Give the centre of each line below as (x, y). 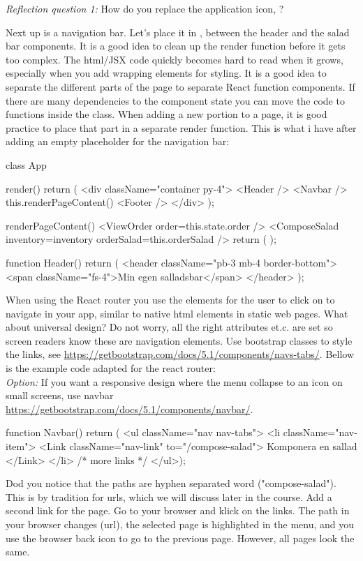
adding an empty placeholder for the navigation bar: (118, 141)
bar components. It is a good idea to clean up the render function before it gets (176, 46)
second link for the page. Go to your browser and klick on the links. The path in (178, 510)
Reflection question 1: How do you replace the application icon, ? (145, 8)
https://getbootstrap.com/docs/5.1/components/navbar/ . (129, 409)
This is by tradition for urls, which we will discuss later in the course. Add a (169, 496)
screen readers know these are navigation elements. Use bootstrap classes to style (179, 340)
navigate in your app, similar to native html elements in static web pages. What (177, 313)
